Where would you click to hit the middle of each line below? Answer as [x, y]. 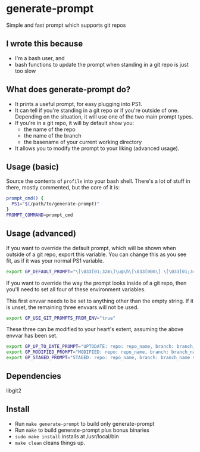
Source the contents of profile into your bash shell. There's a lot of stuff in [98, 181]
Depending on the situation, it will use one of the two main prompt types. [104, 116]
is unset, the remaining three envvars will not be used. [72, 307]
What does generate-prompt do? [68, 90]
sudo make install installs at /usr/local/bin [67, 436]
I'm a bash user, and [40, 58]
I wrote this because [45, 44]
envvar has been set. [32, 336]
